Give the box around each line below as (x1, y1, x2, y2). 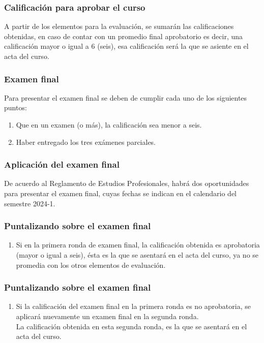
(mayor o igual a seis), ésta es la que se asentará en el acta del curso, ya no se (16, 250, 259, 260)
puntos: (4, 102, 27, 113)
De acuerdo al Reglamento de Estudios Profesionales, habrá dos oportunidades (4, 178, 249, 189)
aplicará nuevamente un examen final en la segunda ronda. (16, 311, 199, 321)
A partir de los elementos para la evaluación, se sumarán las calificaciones (4, 21, 234, 32)
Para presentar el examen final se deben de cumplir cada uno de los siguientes (4, 92, 247, 103)
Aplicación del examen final (4, 158, 120, 171)
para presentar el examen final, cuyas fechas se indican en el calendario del (4, 188, 237, 198)
